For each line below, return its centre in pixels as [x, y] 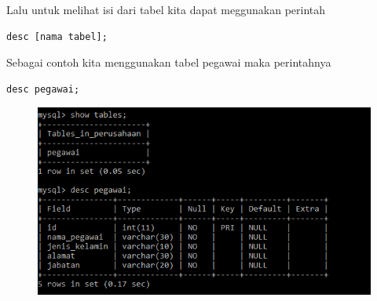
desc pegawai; [43, 89]
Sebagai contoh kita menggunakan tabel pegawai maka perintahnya [169, 62]
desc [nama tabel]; [57, 36]
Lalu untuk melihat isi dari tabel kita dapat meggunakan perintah [166, 9]
